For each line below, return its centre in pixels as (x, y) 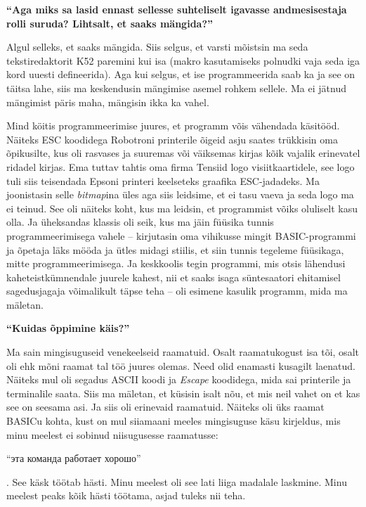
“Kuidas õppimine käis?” (68, 328)
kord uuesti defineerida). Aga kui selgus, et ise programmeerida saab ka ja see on (181, 74)
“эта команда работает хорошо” (74, 458)
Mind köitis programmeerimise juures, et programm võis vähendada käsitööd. (173, 126)
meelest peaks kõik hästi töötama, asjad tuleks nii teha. (126, 495)
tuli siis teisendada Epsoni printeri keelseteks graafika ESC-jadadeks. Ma (163, 180)
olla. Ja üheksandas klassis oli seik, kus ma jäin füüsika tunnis (140, 222)
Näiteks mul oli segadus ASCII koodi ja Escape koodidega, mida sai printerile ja (179, 379)
